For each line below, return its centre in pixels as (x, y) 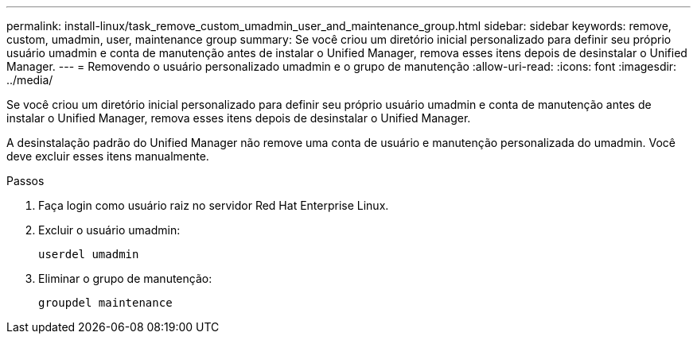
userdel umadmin (89, 254)
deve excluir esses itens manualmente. (108, 156)
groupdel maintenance (105, 303)
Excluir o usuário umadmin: (109, 230)
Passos (25, 181)
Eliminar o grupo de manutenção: (125, 278)
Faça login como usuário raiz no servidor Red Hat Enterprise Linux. (214, 205)
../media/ (30, 80)
